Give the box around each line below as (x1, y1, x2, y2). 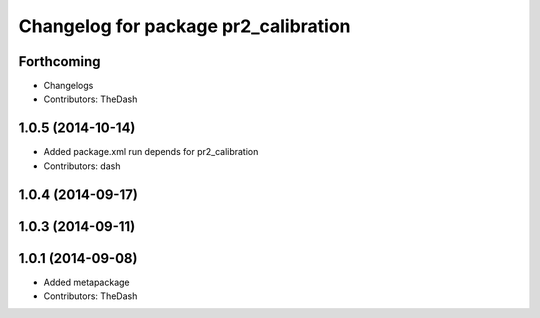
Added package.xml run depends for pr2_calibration (43, 146, 259, 158)
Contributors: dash (43, 160, 121, 172)
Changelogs (43, 80, 94, 92)
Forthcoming (18, 53, 101, 70)
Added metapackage (43, 276, 130, 288)
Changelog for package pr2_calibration (18, 15, 351, 37)
